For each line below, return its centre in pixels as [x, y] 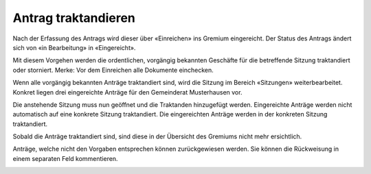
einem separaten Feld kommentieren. [65, 158]
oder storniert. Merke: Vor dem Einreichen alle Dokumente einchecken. [113, 70]
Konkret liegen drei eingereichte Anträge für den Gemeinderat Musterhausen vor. [127, 92]
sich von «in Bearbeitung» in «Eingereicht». [74, 47]
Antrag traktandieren [74, 18]
